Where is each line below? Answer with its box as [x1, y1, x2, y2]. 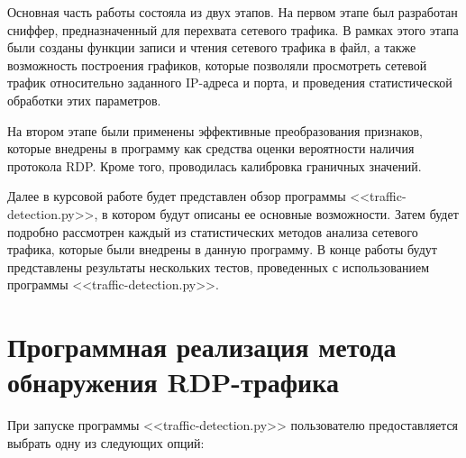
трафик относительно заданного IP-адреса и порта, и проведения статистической [7, 73, 452, 92]
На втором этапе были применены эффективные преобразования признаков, [7, 121, 423, 140]
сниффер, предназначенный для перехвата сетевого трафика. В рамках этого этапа [7, 20, 459, 39]
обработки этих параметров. [7, 90, 161, 109]
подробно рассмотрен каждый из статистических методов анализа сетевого [7, 222, 418, 241]
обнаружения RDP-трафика [7, 363, 339, 400]
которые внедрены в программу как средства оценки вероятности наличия [7, 139, 415, 158]
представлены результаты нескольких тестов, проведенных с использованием [7, 257, 430, 276]
